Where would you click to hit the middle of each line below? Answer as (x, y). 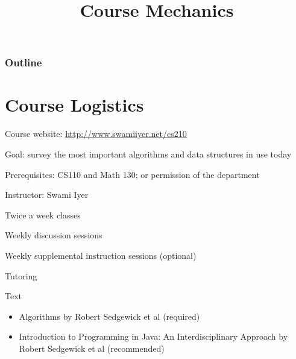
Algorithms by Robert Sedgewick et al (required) (109, 316)
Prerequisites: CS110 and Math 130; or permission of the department (132, 174)
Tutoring (21, 275)
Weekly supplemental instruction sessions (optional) (101, 255)
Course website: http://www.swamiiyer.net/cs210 (96, 134)
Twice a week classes (43, 214)
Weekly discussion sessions (54, 235)
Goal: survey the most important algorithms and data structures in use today (148, 154)
